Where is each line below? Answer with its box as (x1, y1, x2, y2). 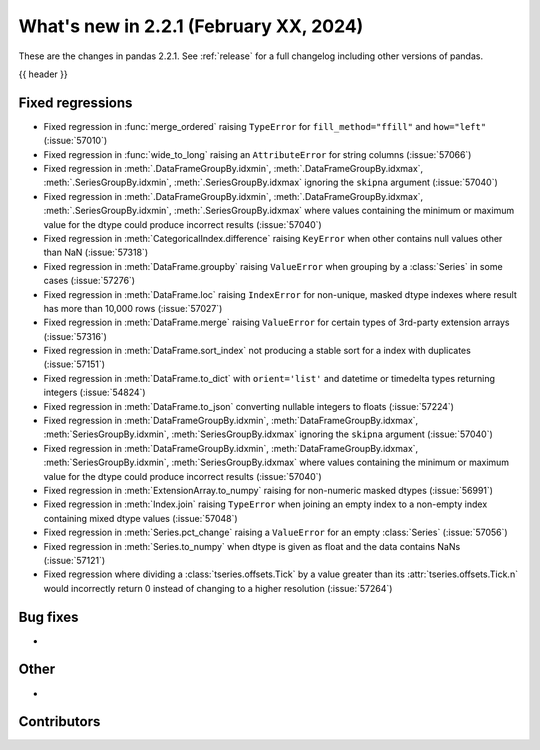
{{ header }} (18, 68, 69, 80)
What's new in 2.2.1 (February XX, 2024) (18, 15, 364, 37)
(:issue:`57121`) (43, 554, 106, 566)
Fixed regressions (18, 94, 133, 111)
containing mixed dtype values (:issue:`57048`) (43, 512, 239, 524)
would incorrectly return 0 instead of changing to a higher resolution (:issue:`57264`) (43, 582, 393, 594)
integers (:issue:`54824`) (43, 386, 146, 399)
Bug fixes (18, 608, 79, 625)
